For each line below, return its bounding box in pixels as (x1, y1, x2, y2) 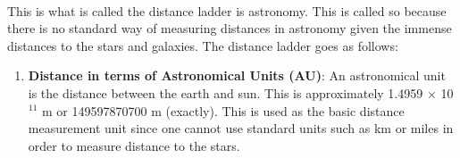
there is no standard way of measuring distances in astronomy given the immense (7, 19, 452, 37)
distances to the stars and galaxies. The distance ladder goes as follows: (7, 36, 398, 54)
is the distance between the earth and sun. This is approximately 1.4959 (28, 83, 423, 102)
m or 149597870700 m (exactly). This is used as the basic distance (42, 101, 405, 120)
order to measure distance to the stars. (28, 136, 240, 154)
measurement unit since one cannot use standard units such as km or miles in (28, 119, 454, 137)
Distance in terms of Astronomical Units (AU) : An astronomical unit (28, 66, 446, 85)
